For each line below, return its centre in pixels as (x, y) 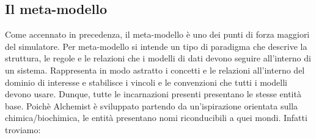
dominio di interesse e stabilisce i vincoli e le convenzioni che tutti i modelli (146, 82)
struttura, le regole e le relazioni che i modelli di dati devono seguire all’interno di (158, 58)
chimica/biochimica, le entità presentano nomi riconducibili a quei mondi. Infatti (156, 118)
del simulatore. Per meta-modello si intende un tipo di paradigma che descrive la (156, 46)
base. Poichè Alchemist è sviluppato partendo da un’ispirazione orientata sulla (152, 105)
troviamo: (23, 129)
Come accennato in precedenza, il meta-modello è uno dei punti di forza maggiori (157, 34)
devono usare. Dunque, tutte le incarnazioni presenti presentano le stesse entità (153, 94)
